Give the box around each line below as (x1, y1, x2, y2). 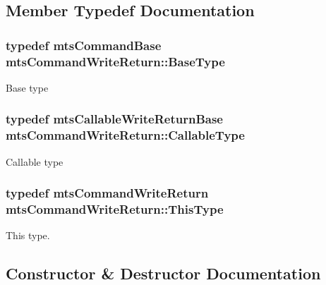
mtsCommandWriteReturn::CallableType (6, 126, 245, 144)
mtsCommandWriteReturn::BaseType (6, 52, 225, 70)
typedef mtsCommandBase (6, 36, 162, 54)
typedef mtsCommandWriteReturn (6, 184, 209, 202)
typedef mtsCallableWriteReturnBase (6, 110, 223, 128)
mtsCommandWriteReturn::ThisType (6, 200, 224, 218)
